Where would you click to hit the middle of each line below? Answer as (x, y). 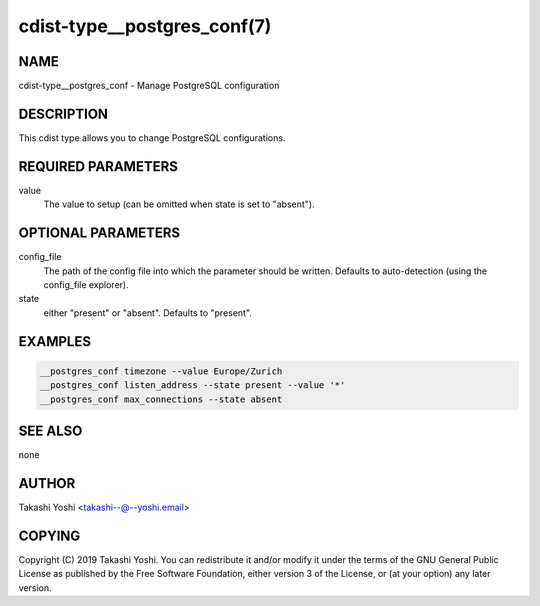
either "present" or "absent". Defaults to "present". (147, 312)
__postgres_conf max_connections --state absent (161, 399)
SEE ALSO (50, 430)
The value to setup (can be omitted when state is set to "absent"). (179, 204)
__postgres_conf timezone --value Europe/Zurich (161, 371)
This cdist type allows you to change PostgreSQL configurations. (152, 137)
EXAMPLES (55, 341)
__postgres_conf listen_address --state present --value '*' (192, 385)
